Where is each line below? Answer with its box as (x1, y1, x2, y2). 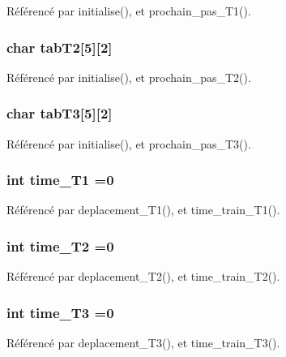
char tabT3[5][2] (6, 103, 113, 123)
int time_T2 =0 (6, 235, 114, 256)
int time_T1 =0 (6, 170, 114, 190)
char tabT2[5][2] (6, 37, 113, 57)
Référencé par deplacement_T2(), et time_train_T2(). (6, 268, 280, 285)
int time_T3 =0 (6, 302, 114, 322)
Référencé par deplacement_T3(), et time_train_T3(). (6, 334, 280, 351)
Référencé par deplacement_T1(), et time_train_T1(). (6, 201, 280, 218)
